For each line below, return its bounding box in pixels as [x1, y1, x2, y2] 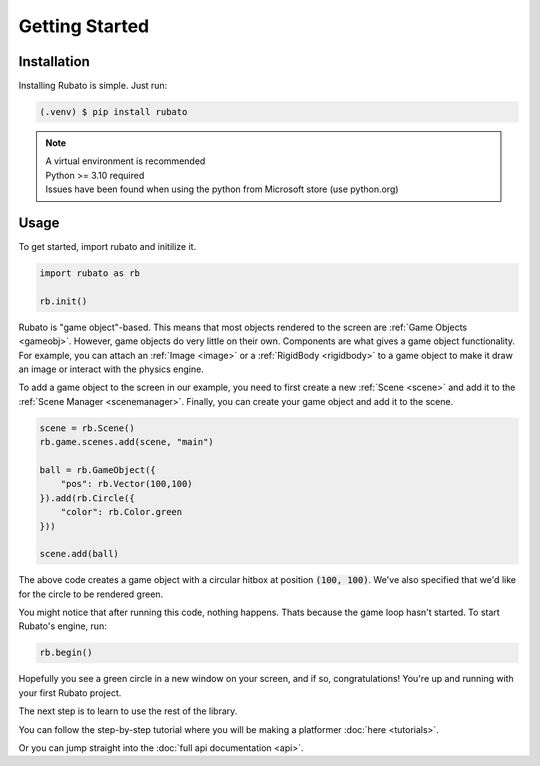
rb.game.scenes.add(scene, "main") [39, 436, 214, 448]
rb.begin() [39, 647, 93, 659]
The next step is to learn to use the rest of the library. [18, 705, 238, 717]
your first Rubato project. [18, 686, 122, 699]
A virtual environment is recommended [45, 155, 206, 167]
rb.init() [39, 295, 88, 307]
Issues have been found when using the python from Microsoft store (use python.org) [45, 183, 399, 195]
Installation [18, 53, 90, 70]
